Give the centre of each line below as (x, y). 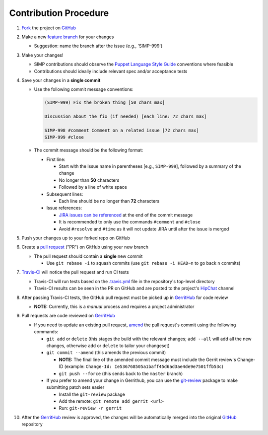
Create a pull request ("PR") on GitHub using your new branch (85, 247)
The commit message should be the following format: (89, 150)
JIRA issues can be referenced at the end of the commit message (126, 215)
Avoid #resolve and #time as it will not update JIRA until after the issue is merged (144, 229)
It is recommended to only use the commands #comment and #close (130, 222)
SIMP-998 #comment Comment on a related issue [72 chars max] (122, 130)
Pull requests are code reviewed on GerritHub (68, 316)
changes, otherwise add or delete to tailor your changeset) (108, 346)
